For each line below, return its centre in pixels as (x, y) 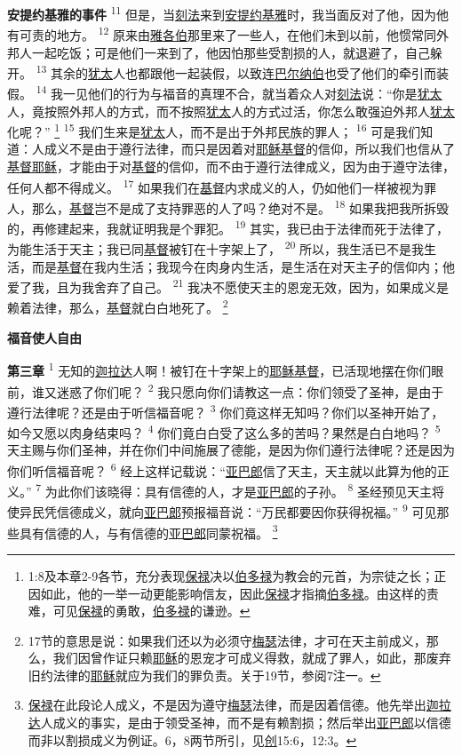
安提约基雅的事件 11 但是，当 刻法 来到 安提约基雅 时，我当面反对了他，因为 (222, 13)
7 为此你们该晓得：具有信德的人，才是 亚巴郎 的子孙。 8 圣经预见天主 (234, 490)
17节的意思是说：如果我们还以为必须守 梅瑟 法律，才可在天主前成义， (227, 640)
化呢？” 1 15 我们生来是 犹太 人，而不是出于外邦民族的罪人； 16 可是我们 (214, 130)
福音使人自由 (44, 337)
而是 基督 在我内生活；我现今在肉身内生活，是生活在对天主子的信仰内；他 (243, 266)
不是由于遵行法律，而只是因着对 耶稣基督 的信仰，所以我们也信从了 (262, 149)
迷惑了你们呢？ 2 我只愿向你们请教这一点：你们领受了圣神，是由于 (250, 390)
